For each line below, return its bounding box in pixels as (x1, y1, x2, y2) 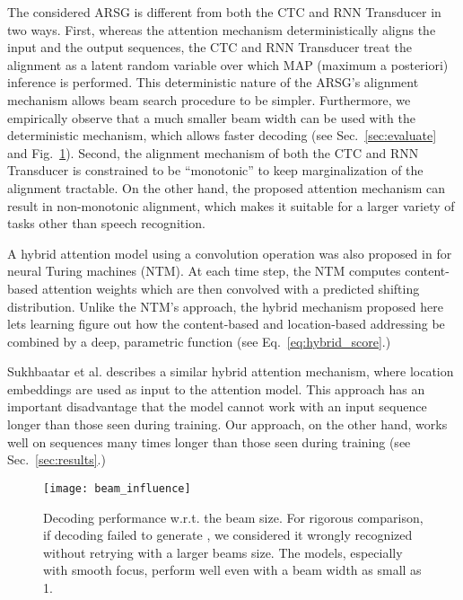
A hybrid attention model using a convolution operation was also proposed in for (7, 243, 452, 262)
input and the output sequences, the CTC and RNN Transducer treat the (7, 38, 412, 57)
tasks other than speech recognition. (7, 214, 205, 233)
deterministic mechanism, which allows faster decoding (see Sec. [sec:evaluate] (7, 126, 437, 145)
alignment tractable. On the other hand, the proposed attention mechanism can (7, 178, 445, 197)
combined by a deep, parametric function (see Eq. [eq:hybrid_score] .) (7, 331, 391, 350)
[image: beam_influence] (43, 481, 191, 495)
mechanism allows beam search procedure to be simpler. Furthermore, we (7, 90, 411, 109)
